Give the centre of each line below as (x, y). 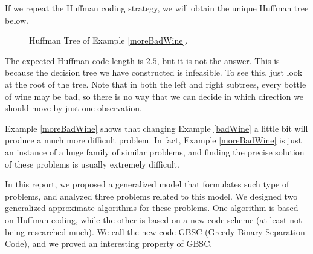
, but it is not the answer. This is (218, 60)
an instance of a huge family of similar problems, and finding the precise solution (155, 151)
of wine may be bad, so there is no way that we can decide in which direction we (154, 96)
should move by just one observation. (73, 108)
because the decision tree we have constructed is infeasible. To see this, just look (154, 72)
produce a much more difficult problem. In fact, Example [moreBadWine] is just (153, 140)
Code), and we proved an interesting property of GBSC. (109, 243)
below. (17, 20)
